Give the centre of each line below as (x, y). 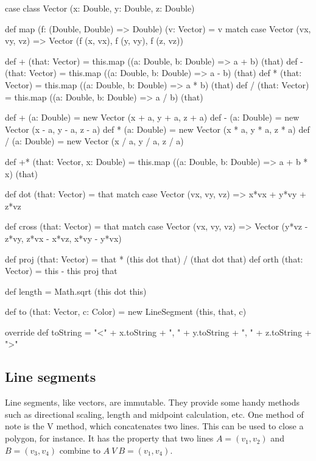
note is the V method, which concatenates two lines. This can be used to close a (154, 426)
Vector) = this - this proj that (61, 271)
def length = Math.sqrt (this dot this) (76, 291)
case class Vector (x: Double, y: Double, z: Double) (100, 8)
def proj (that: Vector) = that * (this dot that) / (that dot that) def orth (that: (154, 259)
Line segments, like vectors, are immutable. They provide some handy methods (153, 402)
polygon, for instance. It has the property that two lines (109, 438)
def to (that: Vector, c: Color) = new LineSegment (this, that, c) (126, 311)
